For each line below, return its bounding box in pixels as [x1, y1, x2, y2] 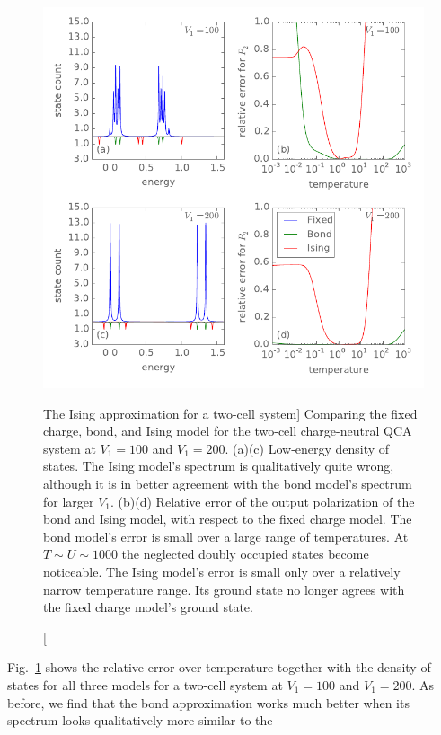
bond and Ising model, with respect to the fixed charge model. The [43, 509, 412, 528]
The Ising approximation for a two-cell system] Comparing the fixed [43, 403, 418, 422]
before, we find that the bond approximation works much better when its [7, 693, 410, 712]
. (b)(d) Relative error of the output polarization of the [110, 491, 415, 510]
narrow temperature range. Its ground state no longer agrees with [43, 580, 405, 598]
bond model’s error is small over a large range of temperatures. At [43, 527, 409, 545]
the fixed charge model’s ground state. [43, 598, 253, 616]
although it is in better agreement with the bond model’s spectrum [43, 474, 412, 492]
